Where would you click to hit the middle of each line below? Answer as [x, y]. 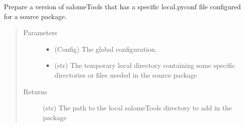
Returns [35, 91]
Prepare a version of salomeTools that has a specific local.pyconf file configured [122, 6]
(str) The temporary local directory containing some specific [145, 65]
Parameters [40, 32]
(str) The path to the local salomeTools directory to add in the [137, 108]
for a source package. [35, 16]
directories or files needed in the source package [126, 74]
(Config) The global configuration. [106, 49]
